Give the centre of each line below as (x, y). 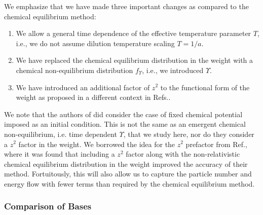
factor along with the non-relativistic (183, 154)
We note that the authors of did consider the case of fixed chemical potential (123, 114)
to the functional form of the (205, 87)
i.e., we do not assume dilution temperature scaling (95, 43)
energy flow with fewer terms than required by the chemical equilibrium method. (129, 183)
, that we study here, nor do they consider (189, 134)
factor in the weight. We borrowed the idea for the (97, 144)
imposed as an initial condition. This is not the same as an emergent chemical (125, 124)
